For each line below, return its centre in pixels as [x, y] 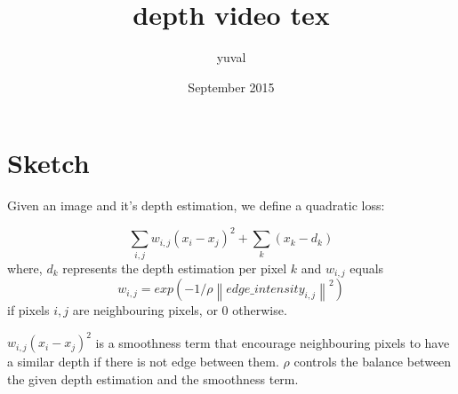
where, [25, 268]
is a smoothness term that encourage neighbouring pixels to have [273, 342]
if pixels [28, 310]
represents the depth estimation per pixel [175, 268]
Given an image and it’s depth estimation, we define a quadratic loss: [196, 205]
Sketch [48, 163]
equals [367, 268]
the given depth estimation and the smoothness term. [153, 378]
